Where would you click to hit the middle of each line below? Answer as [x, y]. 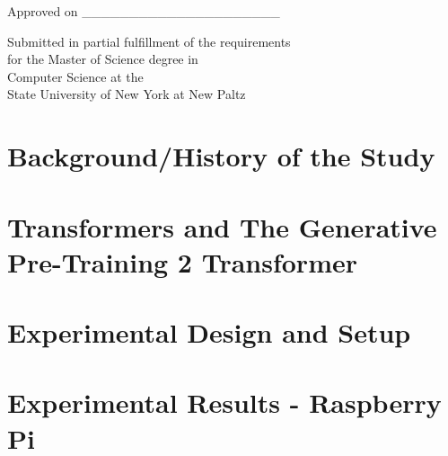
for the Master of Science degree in [103, 59]
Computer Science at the [75, 76]
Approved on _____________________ [144, 11]
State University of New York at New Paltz [127, 94]
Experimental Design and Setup [209, 332]
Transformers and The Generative [222, 226]
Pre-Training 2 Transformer [182, 261]
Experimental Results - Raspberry [224, 402]
